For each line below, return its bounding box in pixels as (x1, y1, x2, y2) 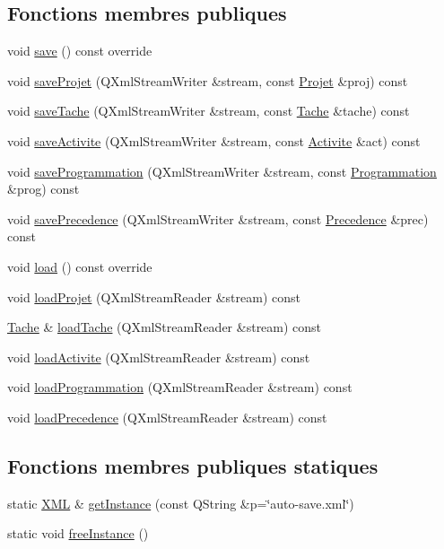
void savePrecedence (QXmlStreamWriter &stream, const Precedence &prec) (7, 209, 429, 228)
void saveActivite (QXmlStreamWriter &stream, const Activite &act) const (7, 131, 421, 150)
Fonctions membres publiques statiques (7, 451, 379, 479)
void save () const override (7, 41, 152, 60)
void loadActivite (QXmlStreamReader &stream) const (7, 347, 310, 366)
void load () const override (7, 257, 152, 275)
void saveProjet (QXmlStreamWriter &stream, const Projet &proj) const (7, 71, 408, 90)
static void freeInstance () (7, 524, 149, 543)
